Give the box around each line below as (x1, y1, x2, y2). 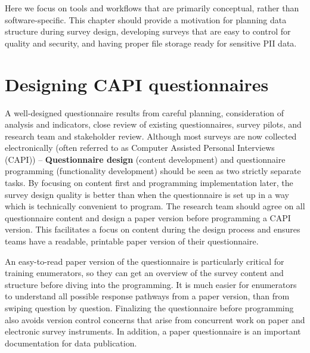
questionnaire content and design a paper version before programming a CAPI (5, 211, 291, 224)
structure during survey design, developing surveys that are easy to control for (5, 25, 291, 38)
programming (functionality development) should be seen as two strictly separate (5, 165, 301, 177)
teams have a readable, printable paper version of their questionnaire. (5, 235, 259, 247)
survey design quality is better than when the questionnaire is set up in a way (5, 188, 289, 200)
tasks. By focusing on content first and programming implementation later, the (5, 176, 293, 189)
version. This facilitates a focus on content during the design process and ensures (5, 223, 300, 236)
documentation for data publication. (5, 336, 137, 349)
